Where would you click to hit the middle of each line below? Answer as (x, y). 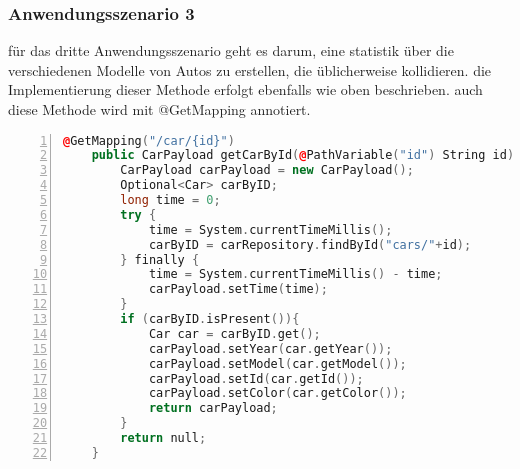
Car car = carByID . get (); (234, 333)
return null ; (163, 438)
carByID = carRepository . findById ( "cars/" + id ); (310, 244)
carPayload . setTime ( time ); (238, 289)
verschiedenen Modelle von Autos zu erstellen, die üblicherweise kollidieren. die (250, 69)
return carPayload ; (213, 408)
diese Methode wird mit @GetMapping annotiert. (159, 109)
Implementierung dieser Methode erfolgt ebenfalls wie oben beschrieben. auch (245, 89)
